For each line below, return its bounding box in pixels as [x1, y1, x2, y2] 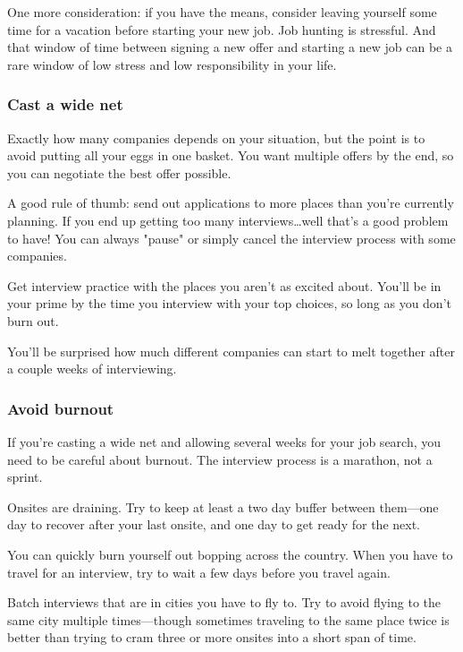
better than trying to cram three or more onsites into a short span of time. [7, 628, 417, 647]
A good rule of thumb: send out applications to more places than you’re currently [7, 193, 454, 212]
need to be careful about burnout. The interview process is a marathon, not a [7, 450, 433, 468]
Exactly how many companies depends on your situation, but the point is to [7, 128, 425, 147]
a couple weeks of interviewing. [7, 359, 177, 378]
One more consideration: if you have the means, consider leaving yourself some [7, 3, 437, 21]
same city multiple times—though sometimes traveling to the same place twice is [7, 610, 450, 629]
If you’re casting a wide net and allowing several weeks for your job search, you [7, 432, 442, 450]
